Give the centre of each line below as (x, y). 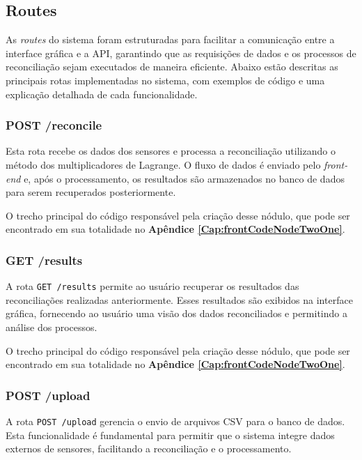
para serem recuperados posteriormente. (91, 192)
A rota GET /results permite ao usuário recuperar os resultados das (152, 286)
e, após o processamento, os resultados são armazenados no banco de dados (184, 178)
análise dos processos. (52, 327)
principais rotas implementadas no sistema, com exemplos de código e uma (165, 80)
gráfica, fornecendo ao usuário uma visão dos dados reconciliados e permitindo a (176, 313)
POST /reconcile (54, 125)
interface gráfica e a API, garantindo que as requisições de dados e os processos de (181, 53)
